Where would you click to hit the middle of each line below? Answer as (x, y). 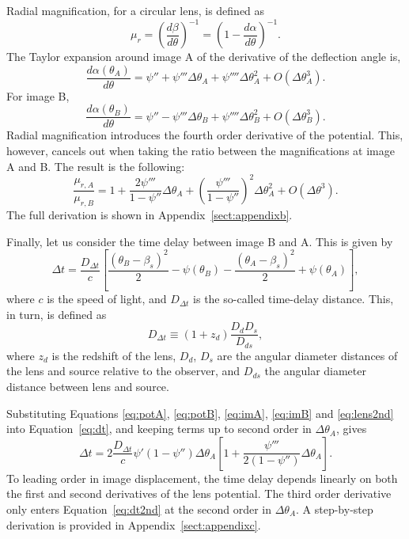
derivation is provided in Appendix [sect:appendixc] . (134, 524)
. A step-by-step (335, 509)
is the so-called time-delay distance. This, (293, 299)
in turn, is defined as (57, 314)
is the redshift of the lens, (114, 355)
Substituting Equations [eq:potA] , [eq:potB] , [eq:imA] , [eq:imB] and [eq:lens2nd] (200, 413)
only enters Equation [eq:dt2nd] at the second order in (139, 509)
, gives (351, 429)
